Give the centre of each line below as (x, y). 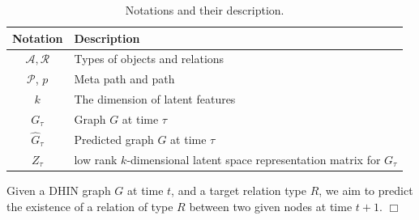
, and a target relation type (239, 190)
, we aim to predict (366, 190)
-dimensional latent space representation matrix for (254, 159)
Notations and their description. (205, 10)
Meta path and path (124, 79)
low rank (96, 159)
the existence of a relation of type (90, 206)
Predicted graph (114, 139)
